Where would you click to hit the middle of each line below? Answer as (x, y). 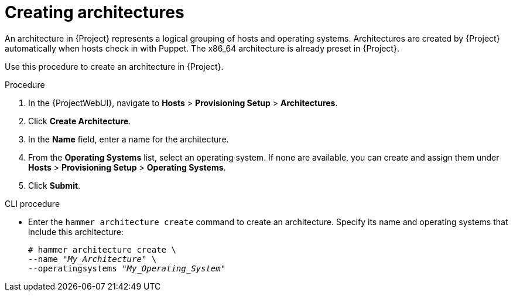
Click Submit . (54, 185)
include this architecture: (76, 232)
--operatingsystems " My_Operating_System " (127, 268)
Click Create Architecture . (80, 121)
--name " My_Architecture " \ (93, 259)
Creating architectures (95, 12)
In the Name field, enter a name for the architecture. (129, 139)
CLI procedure (33, 203)
